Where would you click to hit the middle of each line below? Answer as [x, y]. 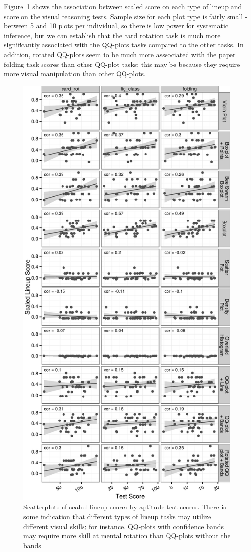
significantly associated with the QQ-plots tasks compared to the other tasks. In [124, 45]
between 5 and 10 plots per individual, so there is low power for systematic [116, 26]
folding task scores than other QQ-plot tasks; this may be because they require [122, 64]
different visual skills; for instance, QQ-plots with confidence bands [124, 526]
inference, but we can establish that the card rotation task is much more [112, 35]
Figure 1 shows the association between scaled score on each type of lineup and [123, 6]
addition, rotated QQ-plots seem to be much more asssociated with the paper [120, 54]
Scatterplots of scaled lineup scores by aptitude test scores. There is [125, 507]
